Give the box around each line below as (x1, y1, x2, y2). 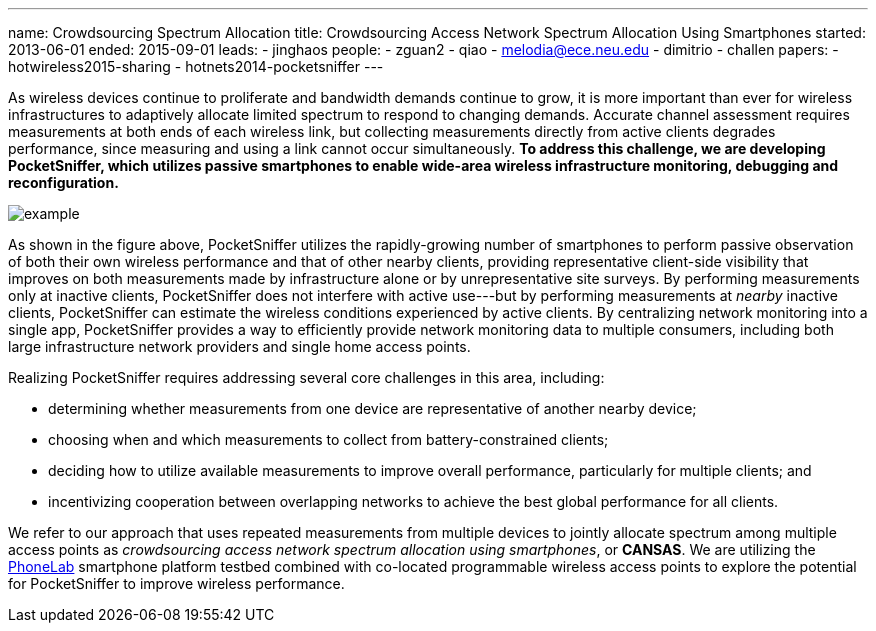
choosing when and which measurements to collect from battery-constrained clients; (48, 431, 609, 448)
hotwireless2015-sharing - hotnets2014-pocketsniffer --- (8, 58, 384, 75)
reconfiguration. (8, 174, 119, 191)
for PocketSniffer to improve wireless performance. (8, 575, 345, 592)
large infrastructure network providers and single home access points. (8, 338, 471, 355)
